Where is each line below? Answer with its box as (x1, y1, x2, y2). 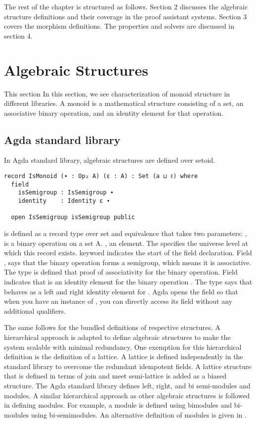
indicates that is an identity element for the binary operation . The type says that (4, 276, 253, 286)
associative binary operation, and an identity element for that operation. (4, 107, 224, 118)
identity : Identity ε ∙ (18, 197, 110, 205)
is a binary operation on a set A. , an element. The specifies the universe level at (4, 237, 248, 248)
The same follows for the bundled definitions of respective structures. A (4, 322, 220, 332)
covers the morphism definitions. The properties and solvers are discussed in (4, 21, 235, 31)
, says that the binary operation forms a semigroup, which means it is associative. (4, 257, 252, 267)
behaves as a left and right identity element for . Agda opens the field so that (4, 286, 238, 296)
